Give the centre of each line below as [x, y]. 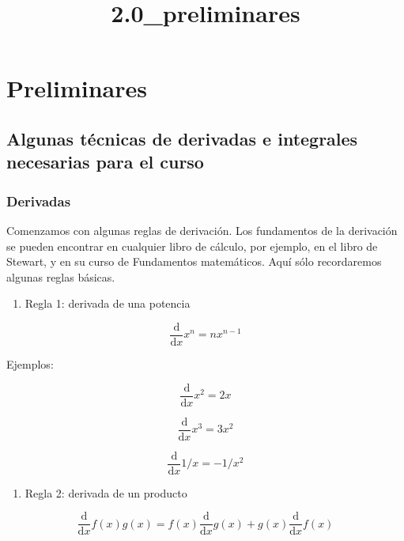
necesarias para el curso [105, 162]
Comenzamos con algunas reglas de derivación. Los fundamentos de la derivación [202, 230]
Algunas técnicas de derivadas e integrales [182, 138]
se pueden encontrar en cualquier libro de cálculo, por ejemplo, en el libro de [192, 246]
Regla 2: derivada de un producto [106, 492]
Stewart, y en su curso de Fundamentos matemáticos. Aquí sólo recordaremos [194, 261]
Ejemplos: [30, 363]
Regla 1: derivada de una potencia [108, 303]
